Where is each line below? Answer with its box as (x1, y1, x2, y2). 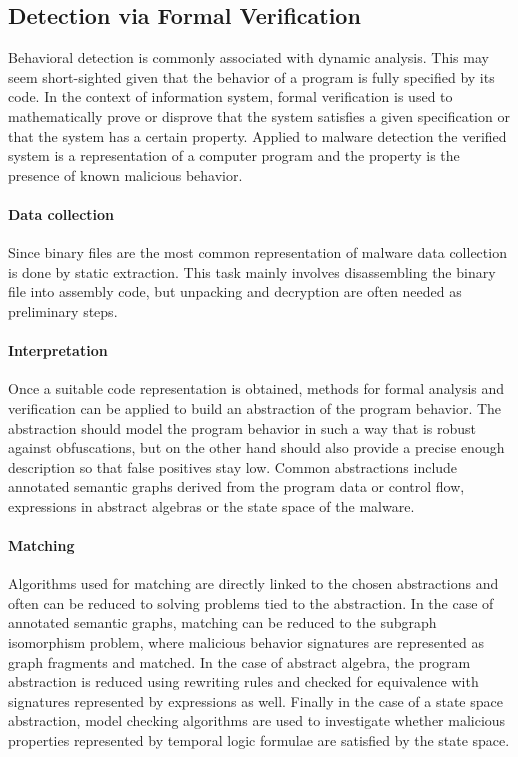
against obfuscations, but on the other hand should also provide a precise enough (8, 437, 505, 458)
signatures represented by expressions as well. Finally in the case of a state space (8, 690, 503, 711)
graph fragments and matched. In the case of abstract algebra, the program (8, 651, 471, 672)
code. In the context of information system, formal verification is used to (8, 86, 453, 107)
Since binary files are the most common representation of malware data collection (8, 242, 507, 263)
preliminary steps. (8, 300, 118, 321)
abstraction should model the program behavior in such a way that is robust (8, 417, 477, 438)
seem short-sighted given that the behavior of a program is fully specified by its (8, 66, 495, 87)
